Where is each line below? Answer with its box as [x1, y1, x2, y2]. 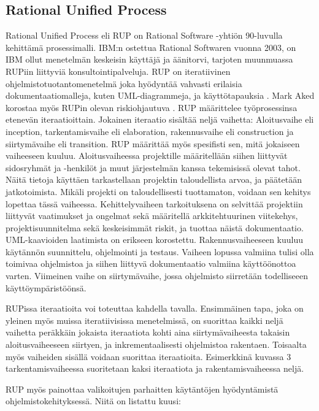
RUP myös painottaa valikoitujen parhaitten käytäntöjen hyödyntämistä [6, 382, 279, 395]
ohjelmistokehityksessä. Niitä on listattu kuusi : [6, 394, 181, 407]
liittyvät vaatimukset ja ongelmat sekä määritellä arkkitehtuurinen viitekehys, [6, 209, 298, 222]
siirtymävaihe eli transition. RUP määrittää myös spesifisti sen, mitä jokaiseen [6, 137, 300, 150]
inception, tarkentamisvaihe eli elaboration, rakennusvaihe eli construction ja [6, 125, 294, 137]
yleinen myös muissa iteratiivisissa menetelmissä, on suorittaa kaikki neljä [6, 313, 283, 326]
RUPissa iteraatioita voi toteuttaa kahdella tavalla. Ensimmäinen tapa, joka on [6, 302, 304, 315]
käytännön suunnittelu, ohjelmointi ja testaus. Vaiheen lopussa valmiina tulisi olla [6, 245, 314, 258]
